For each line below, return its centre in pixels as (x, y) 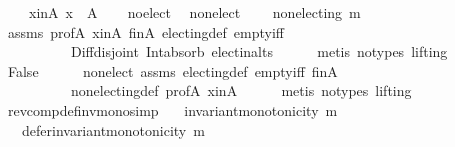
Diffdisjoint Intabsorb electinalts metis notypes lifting (259, 51)
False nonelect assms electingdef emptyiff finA (172, 70)
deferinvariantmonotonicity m (113, 129)
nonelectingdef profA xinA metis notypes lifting (241, 90)
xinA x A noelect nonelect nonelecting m (194, 12)
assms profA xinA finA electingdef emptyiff (146, 31)
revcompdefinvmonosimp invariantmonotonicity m (172, 109)
